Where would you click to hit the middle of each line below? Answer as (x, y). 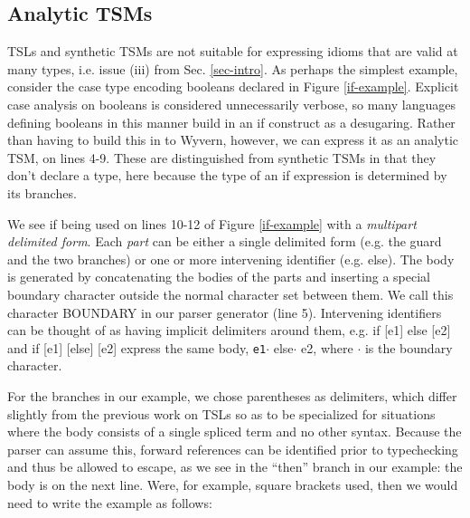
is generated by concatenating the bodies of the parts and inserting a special (219, 277)
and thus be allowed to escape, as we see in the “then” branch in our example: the (235, 467)
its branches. (42, 192)
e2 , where (327, 347)
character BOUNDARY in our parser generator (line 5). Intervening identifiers (225, 312)
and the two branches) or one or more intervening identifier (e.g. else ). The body (231, 259)
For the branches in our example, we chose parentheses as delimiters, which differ (232, 395)
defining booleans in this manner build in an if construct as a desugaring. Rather (231, 122)
